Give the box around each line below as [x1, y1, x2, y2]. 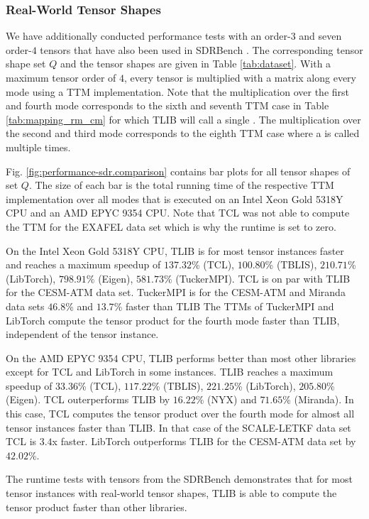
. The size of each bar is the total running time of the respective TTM [28, 177, 334, 192]
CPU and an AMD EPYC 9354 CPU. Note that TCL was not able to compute [6, 205, 350, 220]
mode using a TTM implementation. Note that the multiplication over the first [6, 84, 350, 99]
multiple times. [6, 139, 71, 154]
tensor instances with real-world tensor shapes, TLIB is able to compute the [6, 486, 337, 501]
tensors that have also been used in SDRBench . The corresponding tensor [40, 42, 363, 57]
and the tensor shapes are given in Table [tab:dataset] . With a [60, 56, 331, 71]
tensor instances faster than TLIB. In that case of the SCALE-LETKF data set [6, 420, 351, 435]
